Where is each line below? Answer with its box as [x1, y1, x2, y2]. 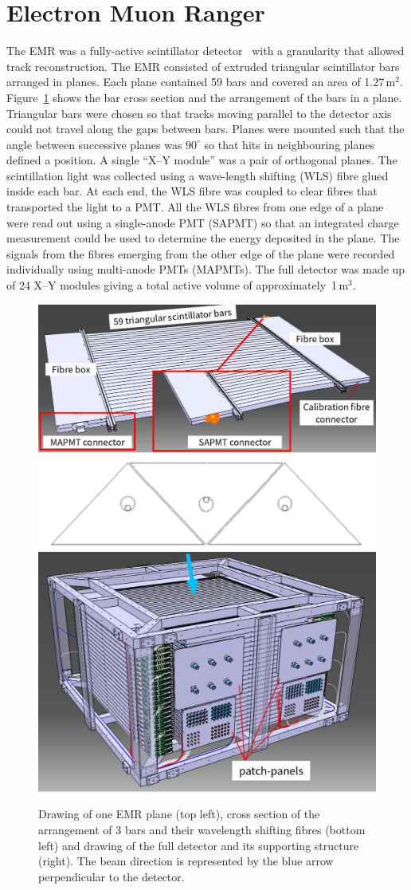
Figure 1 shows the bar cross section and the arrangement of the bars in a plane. [6, 89, 402, 105]
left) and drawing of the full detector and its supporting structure [38, 837, 359, 853]
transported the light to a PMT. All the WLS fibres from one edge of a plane [6, 199, 384, 215]
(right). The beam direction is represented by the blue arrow [38, 853, 334, 869]
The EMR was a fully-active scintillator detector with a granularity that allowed [6, 42, 405, 59]
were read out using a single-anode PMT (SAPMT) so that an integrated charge [6, 214, 399, 230]
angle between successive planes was [6, 136, 182, 152]
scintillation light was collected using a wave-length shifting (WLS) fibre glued [6, 167, 389, 183]
